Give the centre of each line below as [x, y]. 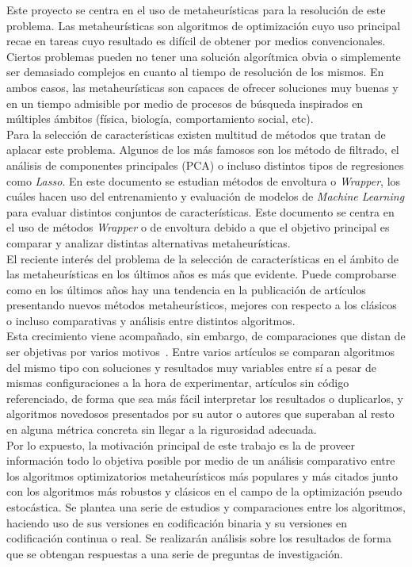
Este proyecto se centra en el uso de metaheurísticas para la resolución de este [196, 10]
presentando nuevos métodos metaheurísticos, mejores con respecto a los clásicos [202, 305]
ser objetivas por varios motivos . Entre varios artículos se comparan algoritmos [200, 352]
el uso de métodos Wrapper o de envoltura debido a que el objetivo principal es [198, 227]
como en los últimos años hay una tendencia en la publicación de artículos [186, 289]
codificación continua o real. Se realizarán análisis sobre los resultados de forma [199, 538]
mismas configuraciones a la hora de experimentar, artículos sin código [178, 383]
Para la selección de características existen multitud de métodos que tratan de [196, 134]
